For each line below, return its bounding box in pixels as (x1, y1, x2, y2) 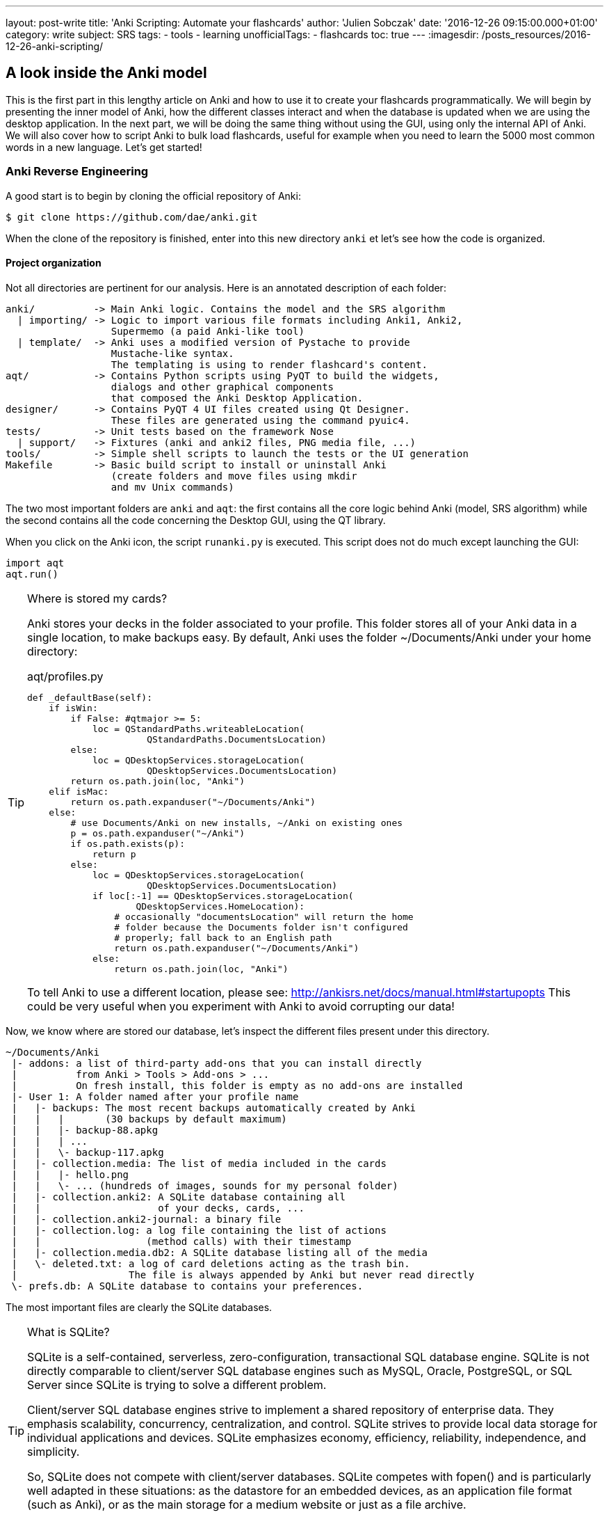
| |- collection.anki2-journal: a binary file (11, 1213, 282, 1225)
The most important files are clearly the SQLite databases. (6, 1301, 273, 1313)
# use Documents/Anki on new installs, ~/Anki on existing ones (70, 817, 403, 828)
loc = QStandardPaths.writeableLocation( (92, 723, 305, 734)
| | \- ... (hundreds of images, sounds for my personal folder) (11, 1180, 398, 1191)
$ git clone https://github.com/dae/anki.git (6, 211, 258, 223)
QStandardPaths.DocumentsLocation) (147, 733, 327, 745)
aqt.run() (6, 568, 58, 580)
